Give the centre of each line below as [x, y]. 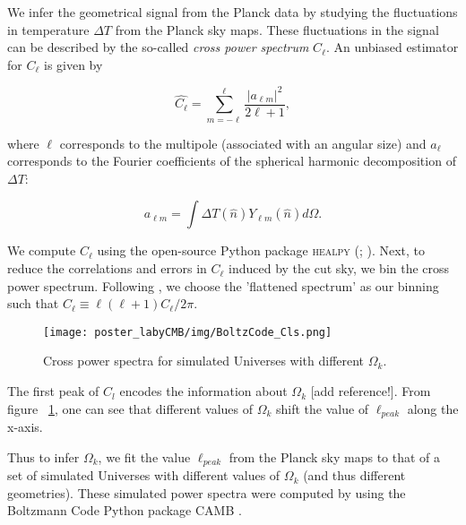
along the [433, 408]
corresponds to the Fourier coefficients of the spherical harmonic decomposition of [232, 161]
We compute [42, 250]
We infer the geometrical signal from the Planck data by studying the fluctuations [233, 12]
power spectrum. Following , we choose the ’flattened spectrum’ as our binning [223, 285]
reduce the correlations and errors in [107, 268]
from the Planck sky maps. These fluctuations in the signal [277, 29]
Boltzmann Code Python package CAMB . [125, 510]
